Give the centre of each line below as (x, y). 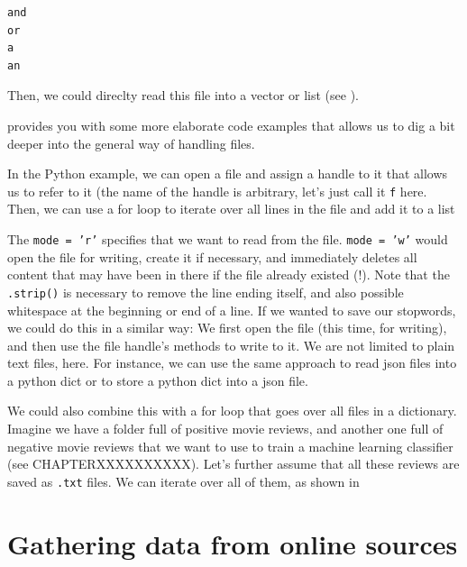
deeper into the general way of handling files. (131, 143)
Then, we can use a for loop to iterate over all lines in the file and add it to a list (231, 209)
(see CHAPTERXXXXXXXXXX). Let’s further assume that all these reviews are (233, 464)
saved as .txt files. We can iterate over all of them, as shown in (183, 481)
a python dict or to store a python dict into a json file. (158, 380)
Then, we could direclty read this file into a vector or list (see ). (183, 95)
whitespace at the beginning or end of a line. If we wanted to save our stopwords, (232, 310)
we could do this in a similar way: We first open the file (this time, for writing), (227, 328)
